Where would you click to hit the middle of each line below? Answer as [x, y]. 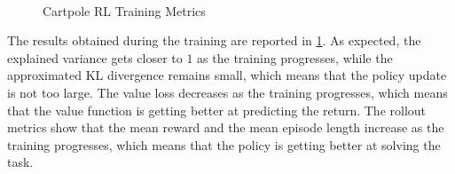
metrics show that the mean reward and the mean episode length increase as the [226, 127]
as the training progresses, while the [295, 57]
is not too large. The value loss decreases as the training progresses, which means [227, 92]
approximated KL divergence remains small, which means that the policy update [227, 75]
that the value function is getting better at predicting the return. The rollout [217, 110]
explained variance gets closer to [95, 57]
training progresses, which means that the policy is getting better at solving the [224, 144]
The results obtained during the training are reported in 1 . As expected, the [214, 40]
